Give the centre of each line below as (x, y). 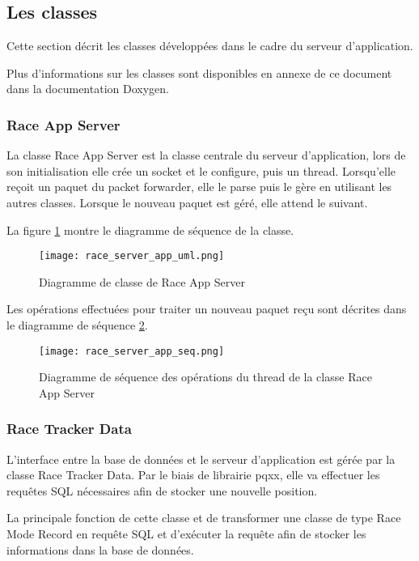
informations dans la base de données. (100, 549)
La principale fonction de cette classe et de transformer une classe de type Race (204, 518)
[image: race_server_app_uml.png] (132, 256)
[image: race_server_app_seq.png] (132, 351)
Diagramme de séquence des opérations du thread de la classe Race (205, 377)
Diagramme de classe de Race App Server (142, 281)
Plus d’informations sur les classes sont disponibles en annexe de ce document (199, 72)
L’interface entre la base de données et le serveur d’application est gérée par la (201, 459)
